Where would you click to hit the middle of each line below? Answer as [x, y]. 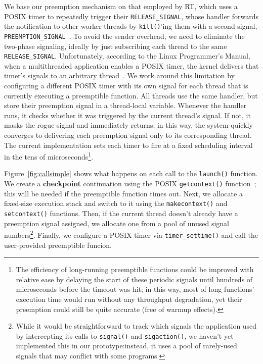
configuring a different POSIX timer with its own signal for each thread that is [126, 85]
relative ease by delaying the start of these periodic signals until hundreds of [134, 279]
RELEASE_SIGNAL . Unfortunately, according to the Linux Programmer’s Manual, [127, 56]
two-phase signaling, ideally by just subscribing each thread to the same [116, 46]
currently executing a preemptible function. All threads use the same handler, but [131, 95]
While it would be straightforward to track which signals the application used [136, 326]
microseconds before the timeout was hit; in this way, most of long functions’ [135, 289]
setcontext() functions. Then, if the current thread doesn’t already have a [121, 213]
